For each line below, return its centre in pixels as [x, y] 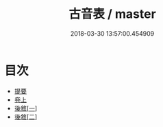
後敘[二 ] [26, 117]
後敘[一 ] [26, 108]
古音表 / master [112, 14]
